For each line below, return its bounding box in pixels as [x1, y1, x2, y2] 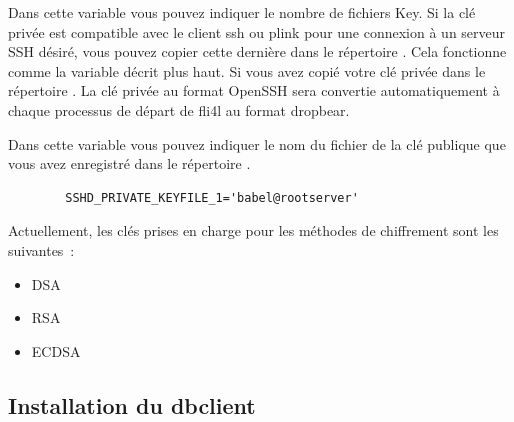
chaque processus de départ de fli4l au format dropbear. [8, 99, 350, 120]
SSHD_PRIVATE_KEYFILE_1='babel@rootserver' [65, 190, 359, 205]
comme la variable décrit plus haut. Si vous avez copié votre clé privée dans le [8, 60, 486, 81]
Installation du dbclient [8, 389, 256, 420]
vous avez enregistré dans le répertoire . [8, 153, 251, 174]
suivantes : [8, 239, 75, 260]
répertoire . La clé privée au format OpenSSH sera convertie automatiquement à [8, 80, 500, 101]
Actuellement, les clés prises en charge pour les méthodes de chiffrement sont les [8, 220, 499, 241]
